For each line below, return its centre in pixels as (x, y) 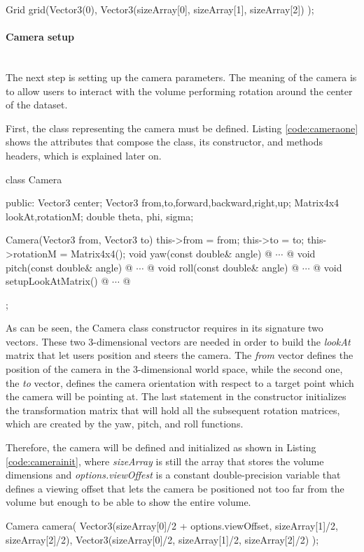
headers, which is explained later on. (84, 155)
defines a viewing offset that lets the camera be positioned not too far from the (175, 488)
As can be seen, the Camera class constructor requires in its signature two (164, 328)
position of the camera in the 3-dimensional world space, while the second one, (174, 369)
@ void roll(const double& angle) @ (223, 267)
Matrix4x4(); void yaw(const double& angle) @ (171, 253)
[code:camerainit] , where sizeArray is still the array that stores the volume (165, 461)
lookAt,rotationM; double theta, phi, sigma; (100, 216)
